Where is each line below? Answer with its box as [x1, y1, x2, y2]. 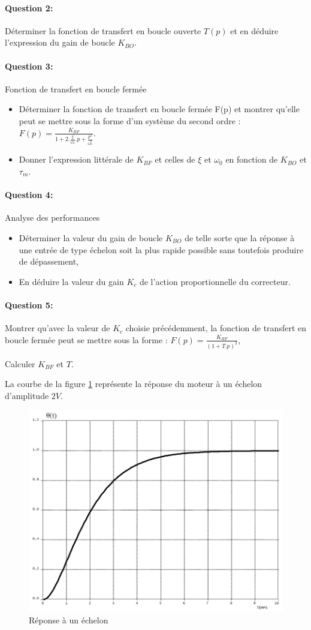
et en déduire [230, 24, 279, 37]
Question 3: [5, 59, 53, 72]
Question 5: [5, 298, 53, 311]
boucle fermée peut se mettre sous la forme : [5, 333, 168, 346]
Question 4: [5, 188, 53, 201]
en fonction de [225, 153, 278, 166]
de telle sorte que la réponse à [185, 231, 295, 244]
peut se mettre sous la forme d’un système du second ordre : [19, 114, 241, 127]
